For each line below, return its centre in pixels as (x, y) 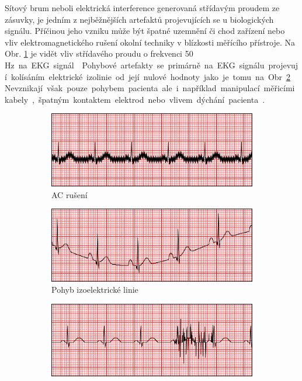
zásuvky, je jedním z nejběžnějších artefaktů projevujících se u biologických (139, 19)
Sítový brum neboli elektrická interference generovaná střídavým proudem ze (142, 8)
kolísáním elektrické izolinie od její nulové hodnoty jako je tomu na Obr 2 (151, 76)
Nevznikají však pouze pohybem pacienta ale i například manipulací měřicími (150, 88)
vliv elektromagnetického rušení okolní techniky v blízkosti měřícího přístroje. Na (150, 42)
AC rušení (70, 194)
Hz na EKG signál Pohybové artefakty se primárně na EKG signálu (135, 65)
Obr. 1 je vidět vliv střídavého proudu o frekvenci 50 (99, 53)
